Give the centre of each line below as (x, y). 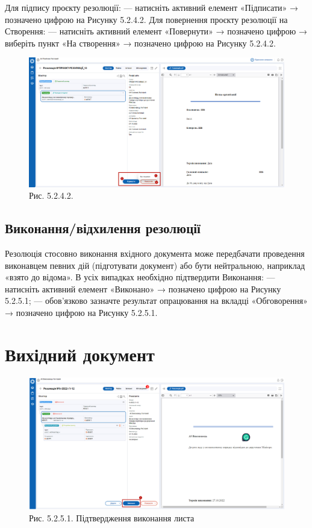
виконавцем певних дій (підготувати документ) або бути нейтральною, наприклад (155, 265)
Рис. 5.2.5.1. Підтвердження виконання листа (112, 517)
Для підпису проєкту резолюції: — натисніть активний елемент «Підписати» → (151, 7)
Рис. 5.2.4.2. (51, 195)
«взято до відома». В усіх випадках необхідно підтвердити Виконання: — (140, 277)
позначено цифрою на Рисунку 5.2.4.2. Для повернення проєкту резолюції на (146, 19)
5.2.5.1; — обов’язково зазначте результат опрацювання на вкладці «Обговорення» (156, 301)
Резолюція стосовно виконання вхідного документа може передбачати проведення (155, 253)
